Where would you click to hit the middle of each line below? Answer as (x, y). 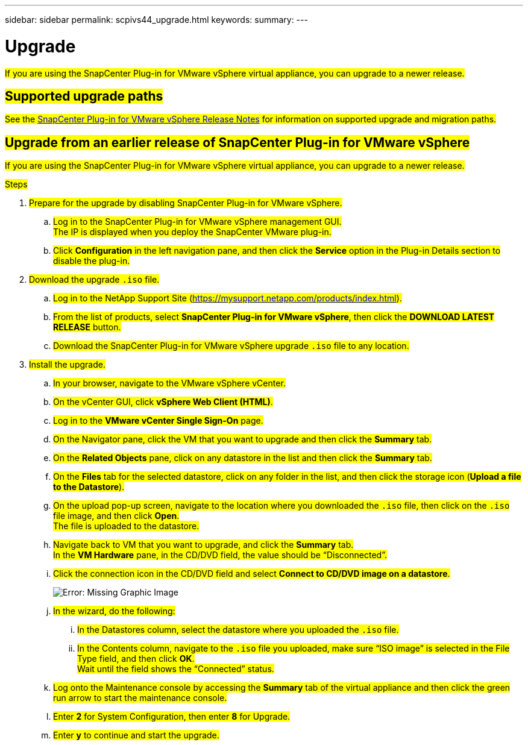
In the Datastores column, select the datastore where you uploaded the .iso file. (238, 630)
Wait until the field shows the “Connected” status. (176, 669)
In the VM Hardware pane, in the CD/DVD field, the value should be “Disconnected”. (220, 555)
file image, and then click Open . (116, 516)
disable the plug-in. (92, 261)
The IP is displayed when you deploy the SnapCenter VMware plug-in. (192, 232)
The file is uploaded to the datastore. (126, 526)
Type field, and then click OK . (136, 659)
